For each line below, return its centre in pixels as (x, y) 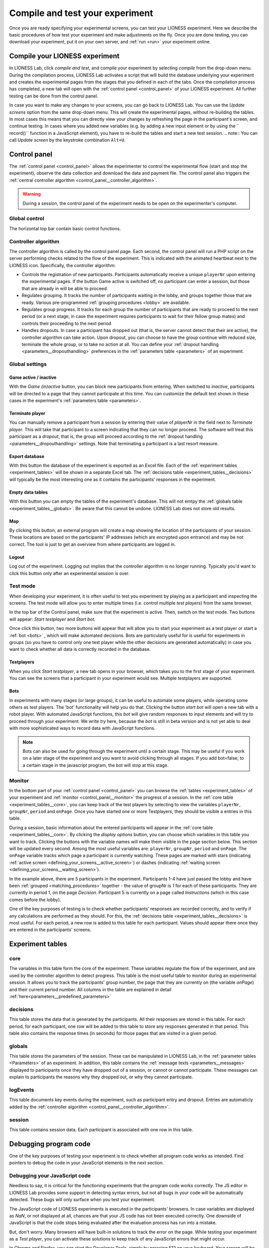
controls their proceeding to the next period (67, 323)
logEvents (22, 1090)
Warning (32, 194)
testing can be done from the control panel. (54, 96)
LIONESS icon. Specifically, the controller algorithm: (62, 265)
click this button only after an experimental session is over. (69, 573)
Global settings (28, 364)
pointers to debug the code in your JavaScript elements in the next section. (86, 1163)
